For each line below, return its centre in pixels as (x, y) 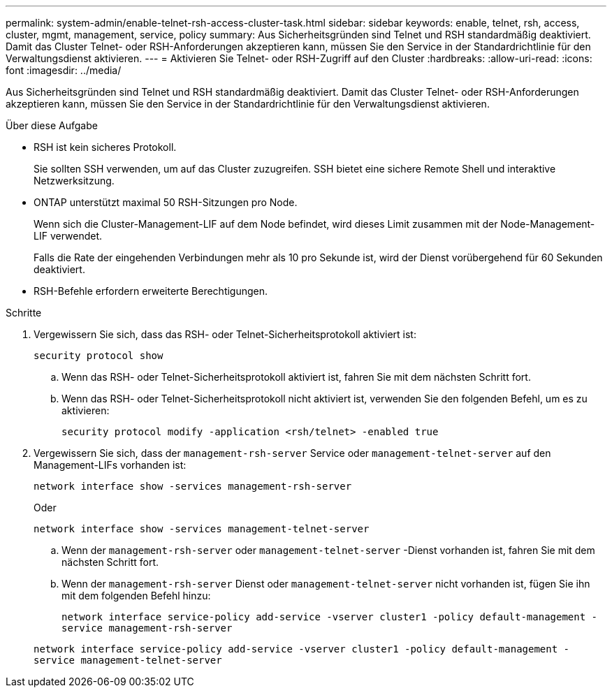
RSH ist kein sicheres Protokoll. (105, 147)
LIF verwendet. (68, 236)
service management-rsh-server (147, 628)
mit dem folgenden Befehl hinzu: (136, 596)
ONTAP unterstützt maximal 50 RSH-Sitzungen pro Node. (166, 202)
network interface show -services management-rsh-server (193, 486)
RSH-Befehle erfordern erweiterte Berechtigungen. (151, 291)
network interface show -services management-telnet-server (202, 529)
